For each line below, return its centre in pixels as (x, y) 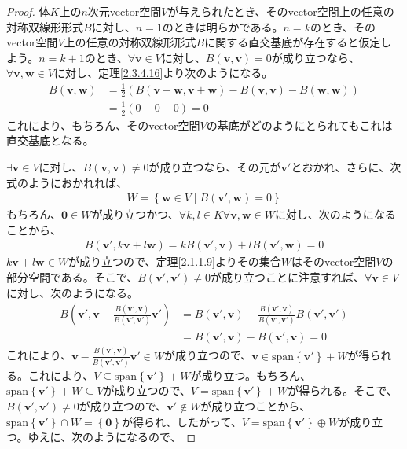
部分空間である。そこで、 (72, 276)
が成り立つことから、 (256, 406)
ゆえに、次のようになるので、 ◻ (112, 437)
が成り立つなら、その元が (215, 166)
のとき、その (343, 26)
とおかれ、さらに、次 (346, 166)
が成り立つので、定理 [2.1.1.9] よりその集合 (175, 261)
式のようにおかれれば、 (67, 182)
